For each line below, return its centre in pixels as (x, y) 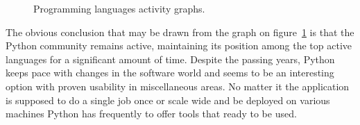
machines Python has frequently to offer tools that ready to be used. (151, 114)
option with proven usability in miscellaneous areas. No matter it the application (178, 86)
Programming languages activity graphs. (119, 8)
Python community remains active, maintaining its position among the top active (179, 45)
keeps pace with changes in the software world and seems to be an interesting (170, 73)
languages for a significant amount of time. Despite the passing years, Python (170, 59)
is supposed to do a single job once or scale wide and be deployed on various (168, 100)
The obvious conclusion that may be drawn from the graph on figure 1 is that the (180, 32)
